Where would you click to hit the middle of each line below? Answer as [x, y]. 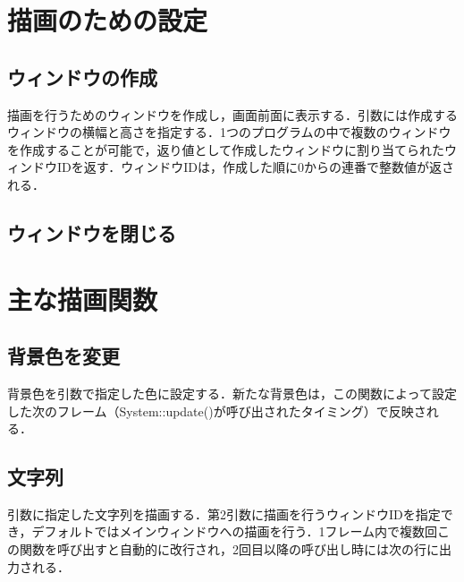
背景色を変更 [63, 356]
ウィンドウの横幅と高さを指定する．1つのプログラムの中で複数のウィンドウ [229, 132]
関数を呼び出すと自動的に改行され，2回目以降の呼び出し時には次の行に [229, 549]
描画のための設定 [108, 20]
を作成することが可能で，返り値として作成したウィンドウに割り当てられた [226, 149]
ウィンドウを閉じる [92, 232]
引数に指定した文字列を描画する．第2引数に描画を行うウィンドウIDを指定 [224, 514]
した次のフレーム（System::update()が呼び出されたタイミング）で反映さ [217, 411]
